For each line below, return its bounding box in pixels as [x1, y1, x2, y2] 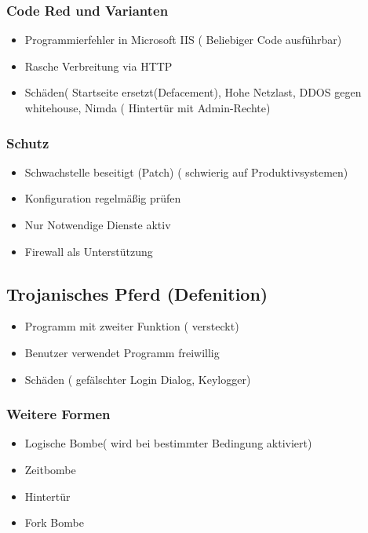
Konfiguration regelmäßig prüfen [24, 190, 181, 206]
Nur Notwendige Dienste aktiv [24, 217, 171, 232]
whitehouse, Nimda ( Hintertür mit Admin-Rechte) [24, 100, 271, 115]
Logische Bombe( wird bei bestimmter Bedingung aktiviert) [24, 435, 312, 451]
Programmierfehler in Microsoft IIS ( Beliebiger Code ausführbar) [24, 31, 342, 48]
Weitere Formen [6, 404, 111, 424]
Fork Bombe [24, 514, 84, 531]
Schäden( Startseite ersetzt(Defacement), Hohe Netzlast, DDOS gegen [24, 84, 362, 100]
